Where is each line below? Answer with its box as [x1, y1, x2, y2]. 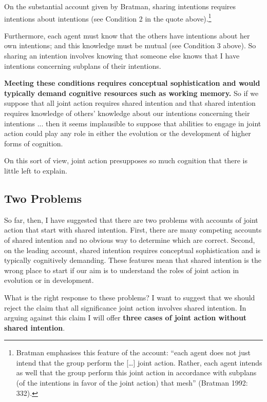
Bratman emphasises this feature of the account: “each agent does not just [16, 347, 251, 358]
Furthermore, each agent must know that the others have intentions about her [4, 30, 250, 41]
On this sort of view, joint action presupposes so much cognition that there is [4, 155, 247, 166]
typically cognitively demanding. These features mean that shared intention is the [4, 255, 261, 265]
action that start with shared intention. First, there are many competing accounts [4, 224, 262, 235]
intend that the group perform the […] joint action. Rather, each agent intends [16, 357, 262, 368]
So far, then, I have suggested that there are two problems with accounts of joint [4, 214, 258, 225]
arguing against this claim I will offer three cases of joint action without [4, 312, 247, 323]
